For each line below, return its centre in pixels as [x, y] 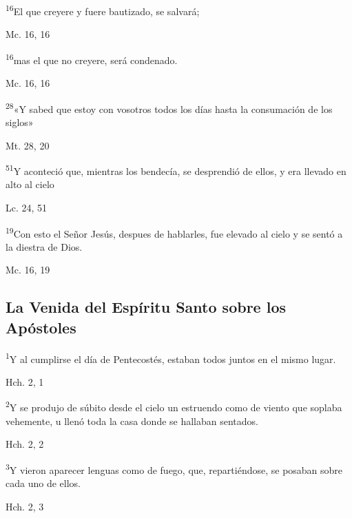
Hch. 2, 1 [25, 381]
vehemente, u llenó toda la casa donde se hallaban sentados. [132, 421]
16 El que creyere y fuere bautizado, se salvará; [103, 10]
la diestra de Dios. [44, 246]
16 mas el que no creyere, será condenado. [92, 59]
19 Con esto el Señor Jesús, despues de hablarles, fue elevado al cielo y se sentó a [174, 232]
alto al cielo [30, 184]
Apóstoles [41, 327]
